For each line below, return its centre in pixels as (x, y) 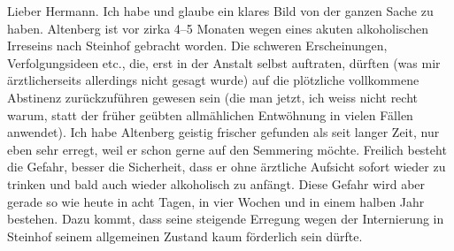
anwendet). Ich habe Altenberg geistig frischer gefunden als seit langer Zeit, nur (223, 132)
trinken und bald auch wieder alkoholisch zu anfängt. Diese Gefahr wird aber (216, 183)
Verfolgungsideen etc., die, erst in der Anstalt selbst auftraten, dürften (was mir (224, 62)
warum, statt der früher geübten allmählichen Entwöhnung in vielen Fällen (210, 114)
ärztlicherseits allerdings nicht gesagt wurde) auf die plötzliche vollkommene (213, 80)
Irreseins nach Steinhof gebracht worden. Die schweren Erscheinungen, (197, 46)
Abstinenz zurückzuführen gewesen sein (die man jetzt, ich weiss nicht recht (213, 97)
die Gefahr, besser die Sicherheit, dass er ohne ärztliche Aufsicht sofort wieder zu (227, 167)
